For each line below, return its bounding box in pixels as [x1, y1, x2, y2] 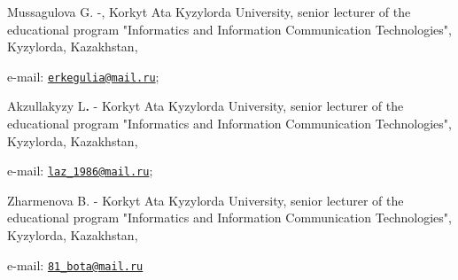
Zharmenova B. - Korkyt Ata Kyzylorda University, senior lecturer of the [7, 191, 404, 209]
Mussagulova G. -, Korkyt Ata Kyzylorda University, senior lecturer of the [7, 3, 411, 20]
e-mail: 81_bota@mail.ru [7, 255, 144, 274]
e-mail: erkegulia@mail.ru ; [7, 66, 159, 85]
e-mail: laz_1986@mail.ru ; [7, 161, 153, 180]
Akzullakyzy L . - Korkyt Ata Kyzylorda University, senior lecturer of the [7, 97, 404, 115]
